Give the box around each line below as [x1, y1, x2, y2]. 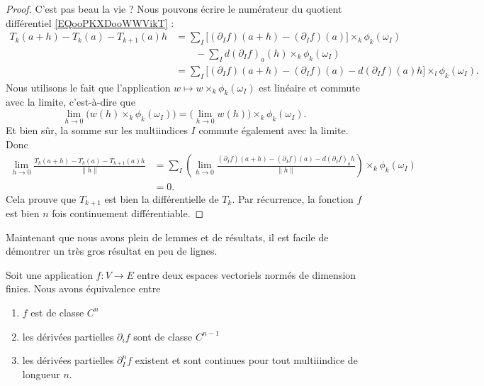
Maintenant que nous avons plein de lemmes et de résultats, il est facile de [6, 229, 329, 244]
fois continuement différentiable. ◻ [52, 205, 204, 220]
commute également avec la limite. [198, 123, 349, 138]
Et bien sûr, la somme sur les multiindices [6, 123, 188, 138]
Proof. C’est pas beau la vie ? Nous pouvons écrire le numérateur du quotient [6, 1, 342, 16]
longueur [22, 366, 60, 381]
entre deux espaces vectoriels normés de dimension [137, 267, 356, 282]
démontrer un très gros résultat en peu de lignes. [6, 243, 218, 258]
